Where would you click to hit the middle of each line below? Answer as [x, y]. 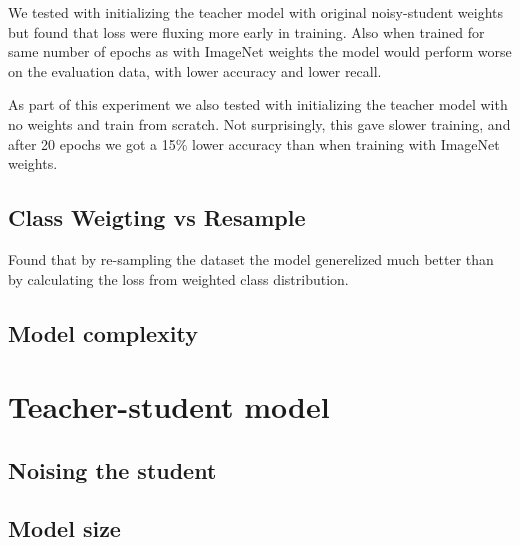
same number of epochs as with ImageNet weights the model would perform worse [260, 51]
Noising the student [112, 469]
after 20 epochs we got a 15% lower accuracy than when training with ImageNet [254, 143]
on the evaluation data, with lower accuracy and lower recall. [195, 70]
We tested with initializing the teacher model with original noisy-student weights [256, 12]
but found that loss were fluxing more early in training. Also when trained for [246, 31]
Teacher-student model [169, 406]
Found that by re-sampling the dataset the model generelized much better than [251, 258]
